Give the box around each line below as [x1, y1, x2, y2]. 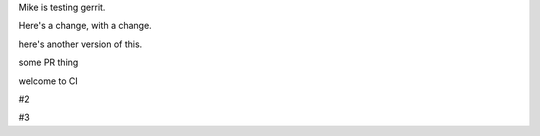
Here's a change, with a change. [18, 20, 152, 32]
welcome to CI [18, 75, 79, 87]
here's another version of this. [18, 38, 143, 50]
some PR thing [18, 56, 79, 69]
